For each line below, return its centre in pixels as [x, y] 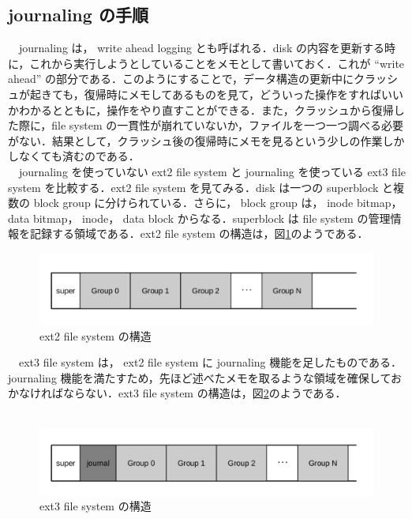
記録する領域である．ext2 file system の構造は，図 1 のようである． [199, 233]
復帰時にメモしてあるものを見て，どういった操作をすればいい [243, 94]
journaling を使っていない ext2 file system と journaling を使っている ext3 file [212, 171]
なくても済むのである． [79, 156]
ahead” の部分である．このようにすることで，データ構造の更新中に [181, 79]
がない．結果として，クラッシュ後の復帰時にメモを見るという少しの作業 [195, 140]
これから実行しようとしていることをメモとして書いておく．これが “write [217, 63]
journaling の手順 [78, 15]
